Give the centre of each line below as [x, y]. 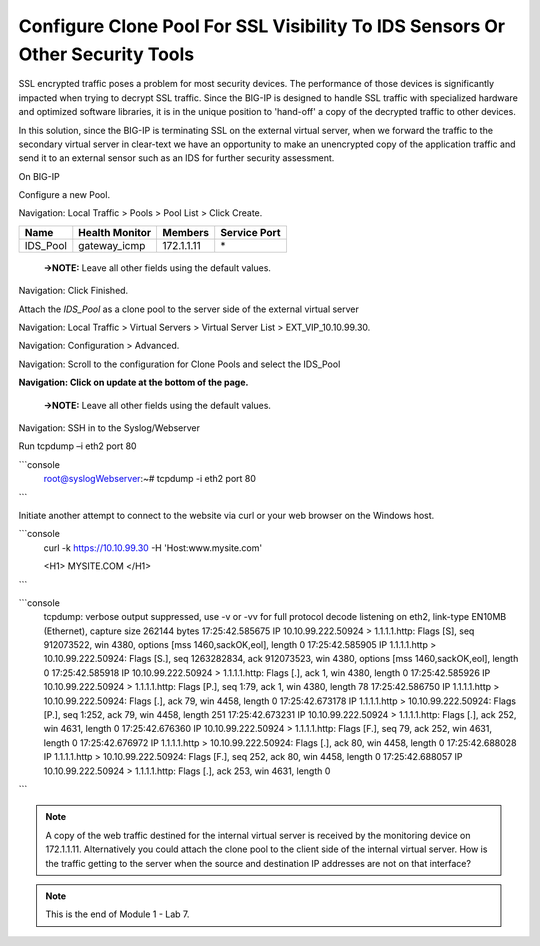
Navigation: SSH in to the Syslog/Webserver [109, 427]
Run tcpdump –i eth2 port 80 [77, 446]
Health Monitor [115, 232]
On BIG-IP [39, 176]
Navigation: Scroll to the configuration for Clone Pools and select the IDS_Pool [179, 364]
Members [186, 232]
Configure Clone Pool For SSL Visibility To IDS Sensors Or [261, 26]
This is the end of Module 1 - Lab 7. [117, 914]
